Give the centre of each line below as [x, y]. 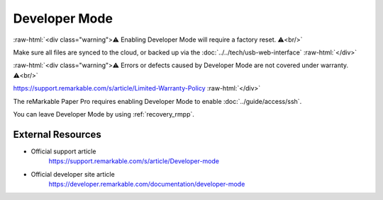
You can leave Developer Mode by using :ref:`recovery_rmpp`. [104, 114]
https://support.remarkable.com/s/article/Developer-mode [134, 161]
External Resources [57, 134]
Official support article [63, 151]
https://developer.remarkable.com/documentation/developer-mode [147, 184]
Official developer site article [73, 174]
